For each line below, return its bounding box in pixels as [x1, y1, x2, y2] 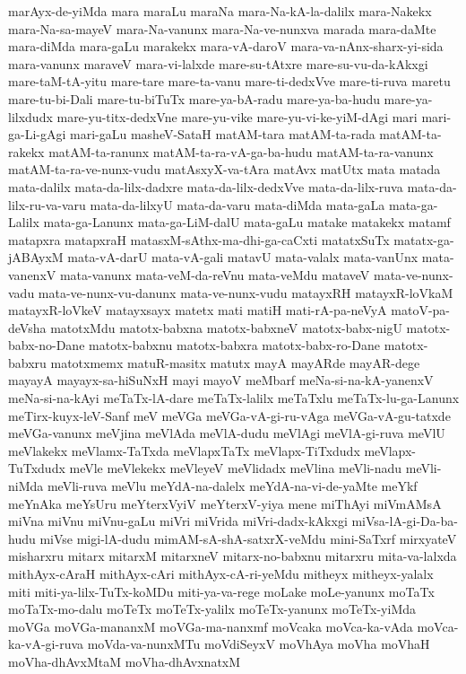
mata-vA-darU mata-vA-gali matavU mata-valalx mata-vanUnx [67, 248, 419, 267]
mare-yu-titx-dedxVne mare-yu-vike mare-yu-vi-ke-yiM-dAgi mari [56, 107, 418, 126]
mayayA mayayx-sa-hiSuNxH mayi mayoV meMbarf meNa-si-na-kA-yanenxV [8, 371, 434, 390]
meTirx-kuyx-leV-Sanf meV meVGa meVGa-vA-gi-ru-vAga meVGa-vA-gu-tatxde [8, 406, 451, 425]
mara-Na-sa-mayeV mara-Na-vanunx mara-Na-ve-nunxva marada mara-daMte [8, 19, 436, 38]
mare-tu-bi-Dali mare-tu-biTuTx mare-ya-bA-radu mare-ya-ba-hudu [8, 89, 380, 108]
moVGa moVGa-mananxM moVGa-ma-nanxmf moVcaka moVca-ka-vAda [8, 617, 413, 635]
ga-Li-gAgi [8, 125, 66, 144]
